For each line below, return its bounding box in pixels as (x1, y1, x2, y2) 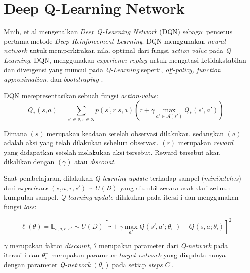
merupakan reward (178, 137, 233, 148)
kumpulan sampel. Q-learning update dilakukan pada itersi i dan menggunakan (4, 192, 239, 202)
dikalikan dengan (4, 156, 55, 167)
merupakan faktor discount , (9, 240, 91, 250)
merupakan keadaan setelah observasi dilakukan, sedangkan (47, 128, 224, 138)
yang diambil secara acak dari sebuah (120, 182, 231, 192)
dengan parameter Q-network (4, 259, 91, 270)
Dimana (4, 128, 28, 138)
